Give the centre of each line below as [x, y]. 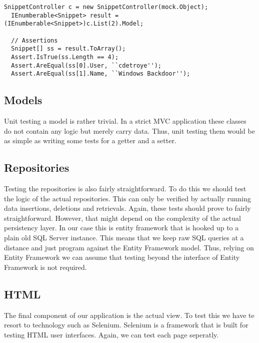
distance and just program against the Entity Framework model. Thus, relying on [129, 247]
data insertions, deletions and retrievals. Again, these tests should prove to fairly [127, 208]
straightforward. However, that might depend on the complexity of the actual [122, 218]
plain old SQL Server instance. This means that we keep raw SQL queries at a [124, 238]
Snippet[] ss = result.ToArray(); [68, 49]
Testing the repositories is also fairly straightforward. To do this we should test [125, 189]
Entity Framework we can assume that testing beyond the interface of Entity [122, 257]
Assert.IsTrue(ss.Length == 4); [65, 57]
